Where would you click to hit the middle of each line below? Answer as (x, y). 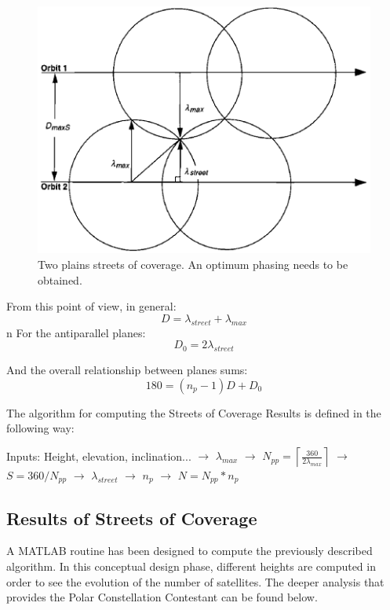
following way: (40, 428)
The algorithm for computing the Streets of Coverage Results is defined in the (194, 412)
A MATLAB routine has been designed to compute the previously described (190, 551)
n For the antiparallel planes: (76, 332)
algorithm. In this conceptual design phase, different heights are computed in (191, 566)
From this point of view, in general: (91, 306)
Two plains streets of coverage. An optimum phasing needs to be (193, 264)
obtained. (60, 279)
